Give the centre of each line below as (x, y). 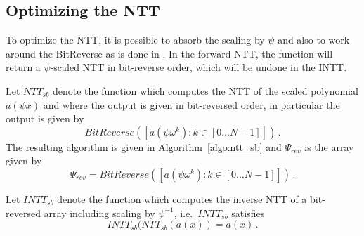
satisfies (248, 212)
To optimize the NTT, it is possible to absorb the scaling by (135, 40)
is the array (329, 146)
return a (23, 67)
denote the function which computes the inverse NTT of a (182, 198)
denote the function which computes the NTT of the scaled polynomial (205, 90)
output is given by (45, 118)
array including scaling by (99, 212)
